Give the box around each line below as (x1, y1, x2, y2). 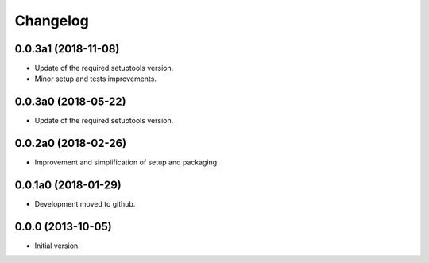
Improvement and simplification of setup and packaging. (34, 157, 219, 167)
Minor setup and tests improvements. (34, 74, 157, 83)
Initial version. (34, 241, 81, 250)
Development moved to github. (34, 199, 136, 209)
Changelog (14, 12, 89, 29)
